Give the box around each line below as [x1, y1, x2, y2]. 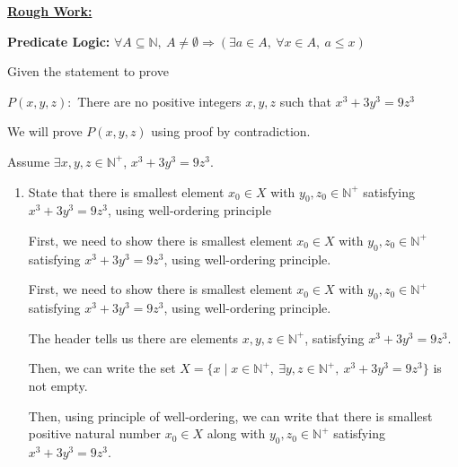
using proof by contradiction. [151, 122, 311, 141]
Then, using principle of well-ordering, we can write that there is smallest [28, 406, 433, 425]
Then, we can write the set [28, 359, 176, 377]
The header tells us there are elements [28, 328, 239, 347]
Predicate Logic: [7, 31, 110, 50]
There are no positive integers [77, 91, 242, 110]
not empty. [28, 376, 88, 394]
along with [207, 424, 266, 443]
